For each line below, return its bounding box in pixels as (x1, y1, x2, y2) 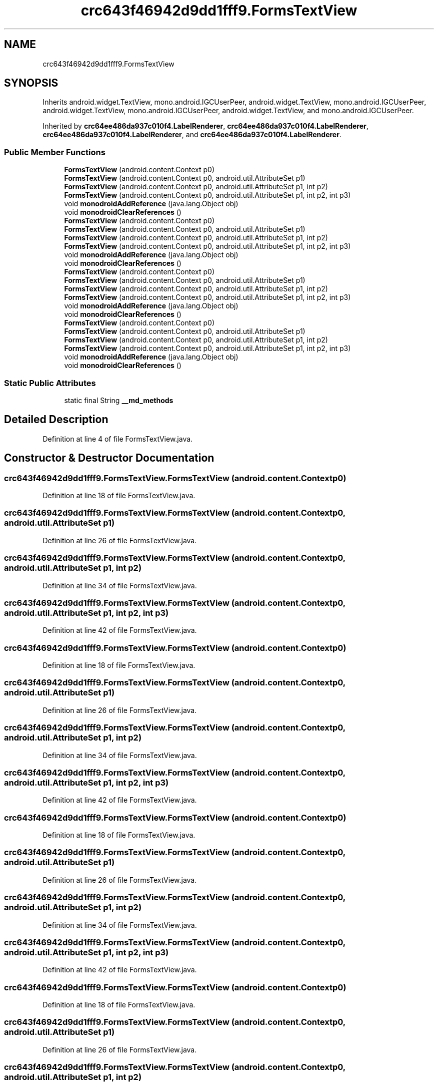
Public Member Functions (4, 147, 105, 157)
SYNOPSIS (4, 77, 58, 90)
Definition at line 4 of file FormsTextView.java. (42, 434, 193, 443)
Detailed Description (4, 413, 108, 426)
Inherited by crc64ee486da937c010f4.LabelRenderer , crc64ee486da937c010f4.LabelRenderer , (42, 122, 368, 131)
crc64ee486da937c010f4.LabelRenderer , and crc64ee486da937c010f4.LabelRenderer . (42, 130, 341, 139)
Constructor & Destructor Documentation (4, 452, 214, 465)
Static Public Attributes (4, 378, 96, 388)
